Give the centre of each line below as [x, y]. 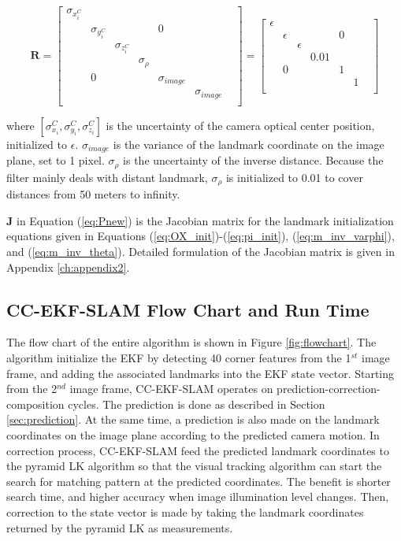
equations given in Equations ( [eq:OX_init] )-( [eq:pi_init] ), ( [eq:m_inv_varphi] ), [200, 236]
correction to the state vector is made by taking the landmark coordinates [185, 511]
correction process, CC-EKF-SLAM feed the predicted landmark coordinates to [198, 450]
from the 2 [32, 389]
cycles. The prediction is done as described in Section [197, 404]
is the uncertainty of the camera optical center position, [240, 125]
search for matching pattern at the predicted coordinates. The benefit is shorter [199, 481]
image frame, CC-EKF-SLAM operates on [171, 389]
